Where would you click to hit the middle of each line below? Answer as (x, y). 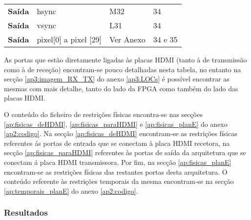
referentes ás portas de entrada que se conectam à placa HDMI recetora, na (117, 143)
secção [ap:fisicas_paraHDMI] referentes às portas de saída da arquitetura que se (125, 152)
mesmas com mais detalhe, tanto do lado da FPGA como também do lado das (121, 88)
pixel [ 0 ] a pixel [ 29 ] (69, 39)
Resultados (26, 212)
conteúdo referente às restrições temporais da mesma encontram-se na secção (119, 181)
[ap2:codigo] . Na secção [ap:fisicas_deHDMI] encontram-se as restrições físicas (121, 133)
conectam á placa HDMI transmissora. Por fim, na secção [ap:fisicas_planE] (118, 162)
